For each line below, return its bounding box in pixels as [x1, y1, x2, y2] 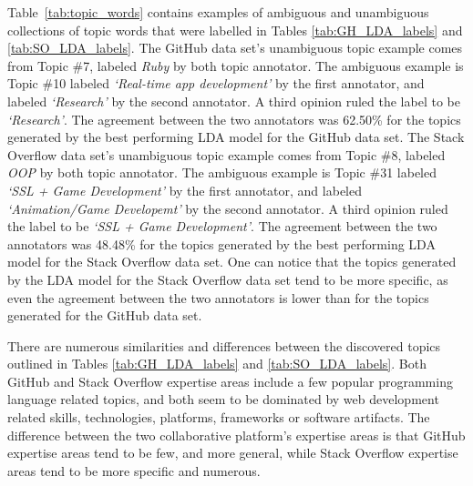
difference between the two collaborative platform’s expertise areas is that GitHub [7, 425, 466, 444]
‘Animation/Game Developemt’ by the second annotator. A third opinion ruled [7, 198, 448, 218]
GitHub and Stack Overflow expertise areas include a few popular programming [7, 371, 453, 390]
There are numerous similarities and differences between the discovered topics [7, 336, 441, 355]
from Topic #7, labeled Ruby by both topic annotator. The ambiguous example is [7, 56, 464, 75]
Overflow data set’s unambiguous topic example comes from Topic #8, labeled [7, 145, 446, 164]
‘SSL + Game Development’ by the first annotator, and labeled [7, 180, 362, 199]
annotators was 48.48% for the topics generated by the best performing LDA [7, 234, 436, 253]
